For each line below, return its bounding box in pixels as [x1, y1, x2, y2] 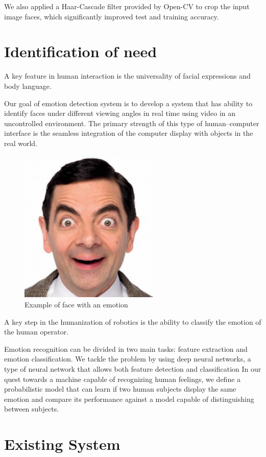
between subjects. [4, 403, 59, 414]
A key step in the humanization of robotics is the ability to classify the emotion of [4, 316, 261, 327]
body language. [4, 80, 52, 91]
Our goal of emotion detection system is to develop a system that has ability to [4, 98, 253, 108]
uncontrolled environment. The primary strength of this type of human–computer [4, 117, 259, 128]
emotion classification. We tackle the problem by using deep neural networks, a [4, 353, 251, 364]
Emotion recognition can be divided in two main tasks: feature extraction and [4, 343, 248, 354]
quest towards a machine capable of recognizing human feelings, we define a [4, 373, 241, 384]
